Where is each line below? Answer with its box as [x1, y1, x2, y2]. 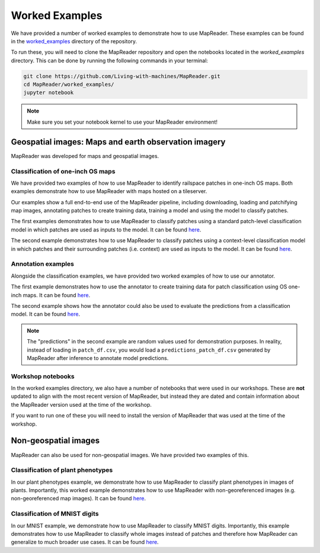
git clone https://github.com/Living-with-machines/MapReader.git [23, 73, 220, 79]
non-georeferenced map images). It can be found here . [11, 495, 146, 502]
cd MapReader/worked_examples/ [23, 81, 115, 88]
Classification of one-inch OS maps [11, 167, 116, 175]
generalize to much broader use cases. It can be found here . [11, 539, 159, 546]
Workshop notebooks [11, 372, 75, 380]
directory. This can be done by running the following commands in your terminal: [11, 57, 209, 64]
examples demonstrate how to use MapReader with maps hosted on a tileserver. [11, 188, 207, 195]
